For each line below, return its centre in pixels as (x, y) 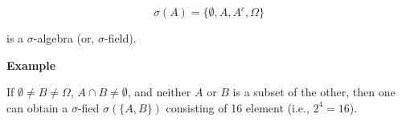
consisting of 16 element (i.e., (238, 107)
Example (31, 65)
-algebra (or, (64, 38)
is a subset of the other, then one (314, 92)
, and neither (159, 92)
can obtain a (37, 107)
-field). (120, 38)
